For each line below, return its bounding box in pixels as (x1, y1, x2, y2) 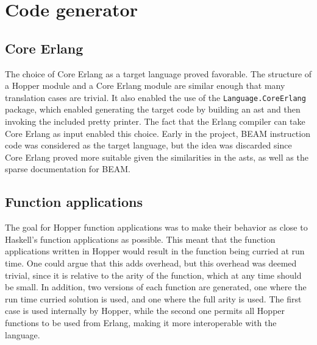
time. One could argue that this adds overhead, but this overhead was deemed (5, 256, 297, 269)
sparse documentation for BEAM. (5, 162, 130, 175)
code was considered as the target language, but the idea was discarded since (5, 139, 292, 152)
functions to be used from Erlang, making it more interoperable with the (5, 316, 277, 329)
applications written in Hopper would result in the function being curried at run (5, 245, 305, 257)
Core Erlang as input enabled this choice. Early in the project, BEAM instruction (5, 127, 310, 139)
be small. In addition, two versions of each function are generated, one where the (5, 281, 307, 293)
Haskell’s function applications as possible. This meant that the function (5, 232, 276, 245)
